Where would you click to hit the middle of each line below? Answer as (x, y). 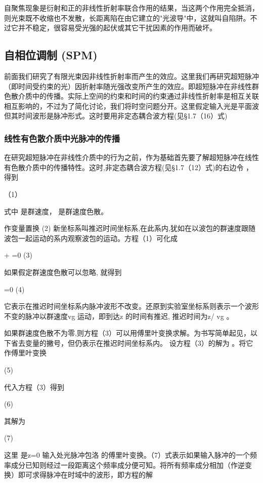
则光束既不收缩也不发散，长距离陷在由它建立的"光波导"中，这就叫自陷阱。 (127, 17)
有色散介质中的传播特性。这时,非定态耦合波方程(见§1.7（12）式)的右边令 (124, 167)
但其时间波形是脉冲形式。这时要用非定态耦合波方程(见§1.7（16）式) (116, 116)
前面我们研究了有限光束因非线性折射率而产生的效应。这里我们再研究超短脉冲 (131, 76)
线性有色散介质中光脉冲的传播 (62, 138)
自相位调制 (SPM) (51, 55)
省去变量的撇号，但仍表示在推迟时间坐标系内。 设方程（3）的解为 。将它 (132, 343)
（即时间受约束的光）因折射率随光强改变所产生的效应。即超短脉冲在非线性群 (131, 86)
